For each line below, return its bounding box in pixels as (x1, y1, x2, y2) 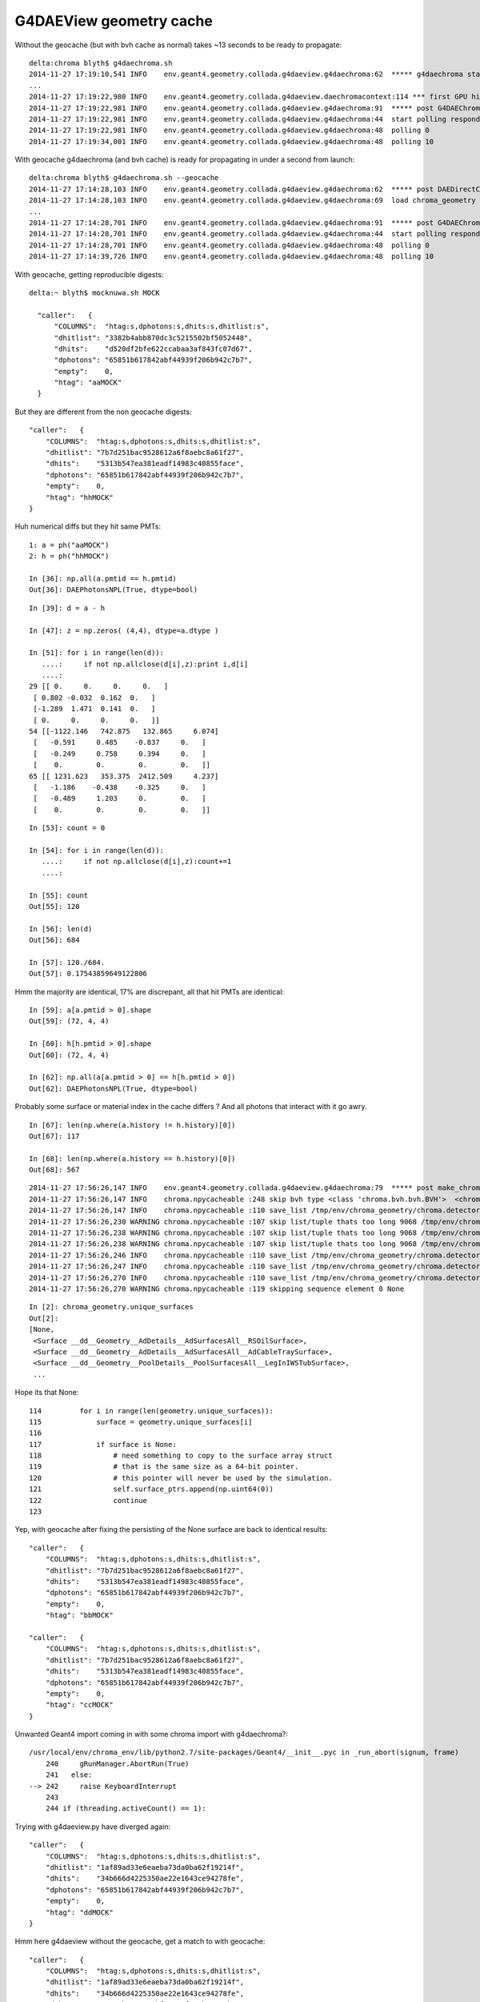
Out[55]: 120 (29, 902, 80, 911)
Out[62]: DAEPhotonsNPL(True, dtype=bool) (29, 1083, 198, 1093)
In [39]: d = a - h (29, 603, 106, 613)
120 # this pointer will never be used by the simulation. (29, 1473, 333, 1482)
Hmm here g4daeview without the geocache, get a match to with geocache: (14, 1936, 266, 1946)
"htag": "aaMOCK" (54, 378, 122, 388)
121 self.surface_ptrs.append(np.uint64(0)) (29, 1485, 274, 1493)
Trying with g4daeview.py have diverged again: (14, 1822, 171, 1831)
